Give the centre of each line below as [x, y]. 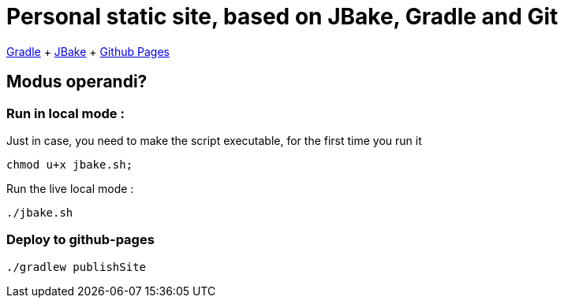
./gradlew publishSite [77, 267]
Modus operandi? [77, 82]
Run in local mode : [65, 113]
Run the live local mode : [70, 188]
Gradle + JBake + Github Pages [88, 51]
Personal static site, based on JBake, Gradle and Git [282, 17]
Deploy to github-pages [80, 240]
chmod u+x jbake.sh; [70, 164]
